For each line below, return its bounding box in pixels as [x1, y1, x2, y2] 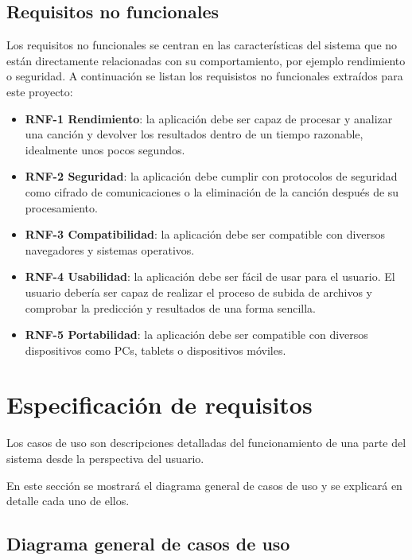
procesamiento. [25, 199, 98, 216]
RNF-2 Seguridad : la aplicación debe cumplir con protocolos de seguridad [25, 168, 398, 185]
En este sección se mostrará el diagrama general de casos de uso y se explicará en [6, 476, 402, 493]
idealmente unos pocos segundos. [25, 141, 185, 157]
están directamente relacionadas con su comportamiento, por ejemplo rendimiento [6, 52, 406, 68]
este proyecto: [6, 83, 73, 99]
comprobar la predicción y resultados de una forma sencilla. [25, 299, 317, 316]
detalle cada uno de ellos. [6, 492, 130, 509]
